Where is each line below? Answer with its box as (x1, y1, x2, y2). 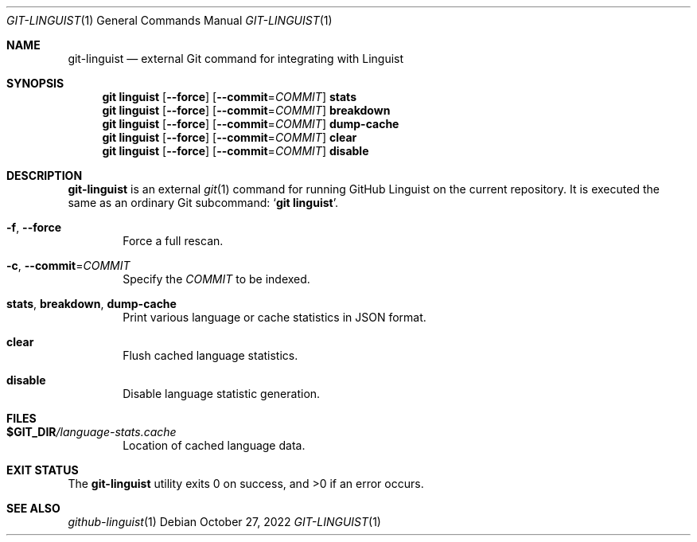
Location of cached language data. (123, 439, 306, 452)
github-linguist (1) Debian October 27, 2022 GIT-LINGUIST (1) (68, 515, 381, 528)
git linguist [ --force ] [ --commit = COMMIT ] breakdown (102, 103, 391, 117)
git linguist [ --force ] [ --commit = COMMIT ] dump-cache (102, 117, 399, 131)
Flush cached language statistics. (123, 349, 298, 362)
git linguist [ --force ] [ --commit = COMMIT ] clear (102, 131, 357, 144)
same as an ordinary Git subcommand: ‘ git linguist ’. (68, 196, 338, 209)
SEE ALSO (6, 501, 60, 515)
